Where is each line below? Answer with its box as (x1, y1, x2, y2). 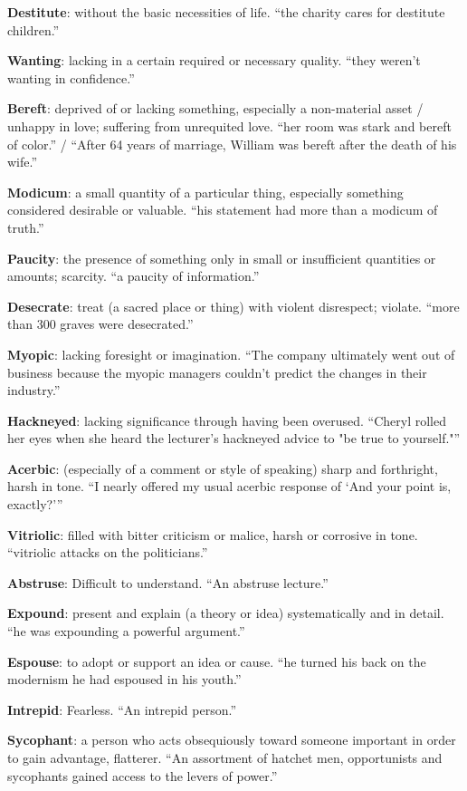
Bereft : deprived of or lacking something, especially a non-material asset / (7, 99, 424, 118)
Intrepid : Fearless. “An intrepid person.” (7, 699, 237, 719)
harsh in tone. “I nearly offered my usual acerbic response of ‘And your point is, (7, 477, 452, 496)
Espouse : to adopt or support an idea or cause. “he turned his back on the (7, 651, 426, 670)
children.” (7, 20, 60, 39)
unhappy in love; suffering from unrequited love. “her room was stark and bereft (7, 116, 452, 135)
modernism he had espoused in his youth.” (7, 670, 242, 689)
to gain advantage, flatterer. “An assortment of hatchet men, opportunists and (7, 748, 443, 767)
